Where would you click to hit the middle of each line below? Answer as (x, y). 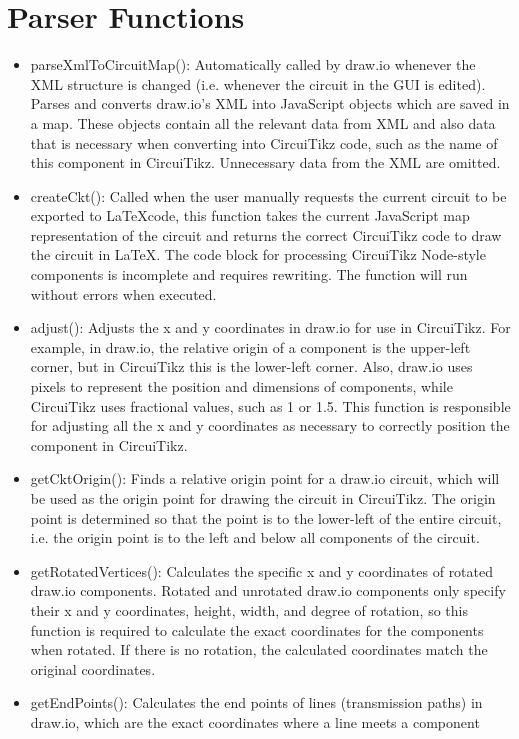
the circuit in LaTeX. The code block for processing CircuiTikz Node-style (258, 254)
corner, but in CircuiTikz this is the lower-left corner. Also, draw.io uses (251, 366)
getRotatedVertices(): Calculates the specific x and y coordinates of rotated (262, 570)
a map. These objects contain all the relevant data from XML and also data (263, 122)
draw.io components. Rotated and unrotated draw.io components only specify (268, 590)
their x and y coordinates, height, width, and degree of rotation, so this (249, 609)
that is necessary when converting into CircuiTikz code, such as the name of (264, 142)
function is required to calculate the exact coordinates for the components (257, 629)
